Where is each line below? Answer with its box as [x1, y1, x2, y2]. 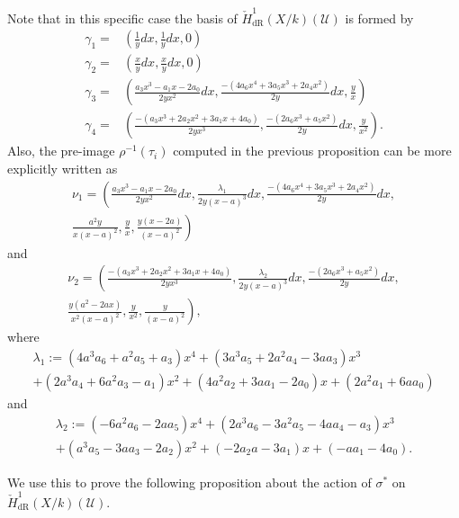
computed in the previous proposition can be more [173, 141, 452, 160]
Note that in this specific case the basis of [7, 8, 238, 27]
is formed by [345, 8, 414, 27]
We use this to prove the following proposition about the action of [7, 472, 372, 491]
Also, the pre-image [7, 141, 115, 160]
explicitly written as [7, 159, 118, 178]
